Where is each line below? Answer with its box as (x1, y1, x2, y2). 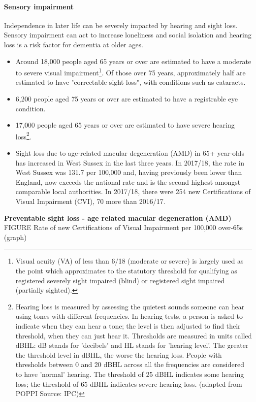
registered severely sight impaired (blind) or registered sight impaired (15, 275, 224, 285)
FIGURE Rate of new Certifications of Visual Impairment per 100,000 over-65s (4, 222, 243, 233)
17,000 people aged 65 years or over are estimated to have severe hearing (15, 120, 235, 130)
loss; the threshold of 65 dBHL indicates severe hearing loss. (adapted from (15, 378, 242, 389)
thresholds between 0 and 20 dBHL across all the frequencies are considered (15, 359, 244, 369)
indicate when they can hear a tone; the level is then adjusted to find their (15, 320, 241, 331)
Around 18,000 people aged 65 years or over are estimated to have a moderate (15, 56, 252, 66)
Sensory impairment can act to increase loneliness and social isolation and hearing (4, 30, 252, 40)
